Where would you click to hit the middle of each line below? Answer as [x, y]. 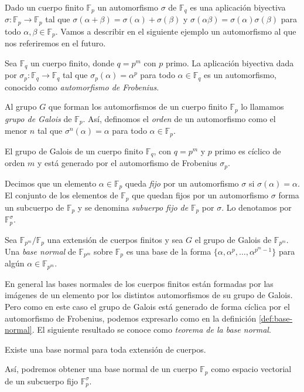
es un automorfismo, [240, 75]
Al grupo [21, 107]
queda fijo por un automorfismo [182, 183]
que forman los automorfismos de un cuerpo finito [138, 107]
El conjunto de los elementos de [62, 195]
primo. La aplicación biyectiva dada [230, 62]
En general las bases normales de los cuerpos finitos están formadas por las [139, 283]
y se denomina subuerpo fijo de [133, 207]
